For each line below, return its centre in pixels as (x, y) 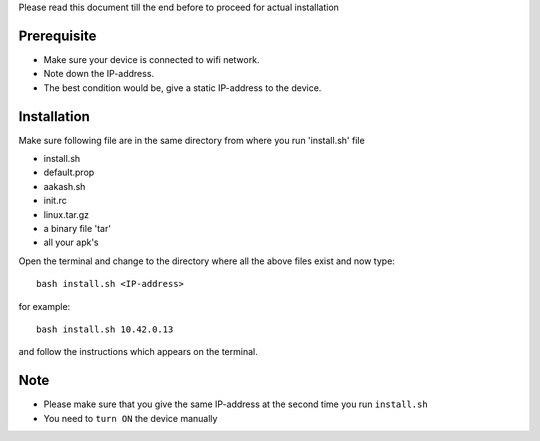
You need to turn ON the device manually (130, 418)
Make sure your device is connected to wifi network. (151, 59)
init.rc (55, 201)
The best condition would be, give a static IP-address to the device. (182, 87)
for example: (44, 306)
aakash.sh (64, 186)
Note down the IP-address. (99, 74)
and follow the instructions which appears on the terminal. (138, 352)
